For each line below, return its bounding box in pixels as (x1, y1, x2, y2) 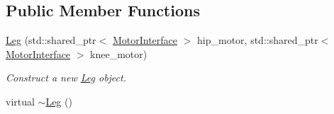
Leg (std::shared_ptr (6, 33, 96, 47)
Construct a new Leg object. (6, 70, 126, 85)
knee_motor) (90, 46, 147, 61)
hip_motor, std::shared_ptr (197, 33, 318, 47)
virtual (6, 93, 35, 108)
